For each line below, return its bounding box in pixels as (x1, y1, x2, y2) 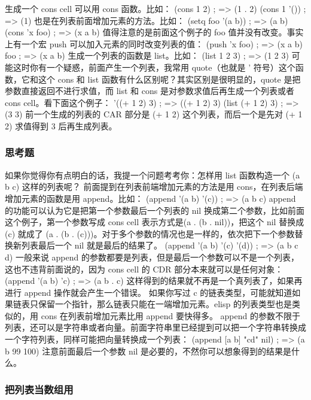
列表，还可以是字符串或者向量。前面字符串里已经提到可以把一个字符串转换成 (5, 321, 306, 334)
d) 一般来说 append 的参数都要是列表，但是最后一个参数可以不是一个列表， (5, 250, 299, 263)
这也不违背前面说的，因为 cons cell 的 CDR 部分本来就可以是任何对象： (5, 262, 283, 275)
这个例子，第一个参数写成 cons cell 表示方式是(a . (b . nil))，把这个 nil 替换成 (5, 216, 304, 228)
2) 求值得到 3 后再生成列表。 (5, 119, 117, 132)
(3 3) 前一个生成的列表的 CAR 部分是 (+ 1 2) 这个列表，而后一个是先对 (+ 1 (5, 108, 303, 120)
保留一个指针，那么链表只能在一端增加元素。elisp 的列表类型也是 (38, 298, 292, 310)
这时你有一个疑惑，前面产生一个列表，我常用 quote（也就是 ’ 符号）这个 (13, 60, 295, 73)
